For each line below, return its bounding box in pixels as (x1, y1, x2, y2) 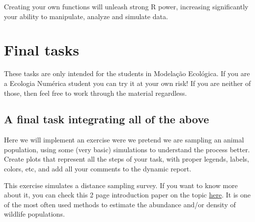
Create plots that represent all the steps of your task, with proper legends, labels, (4, 154, 249, 164)
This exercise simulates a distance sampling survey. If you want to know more (4, 180, 238, 190)
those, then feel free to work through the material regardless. (4, 87, 187, 98)
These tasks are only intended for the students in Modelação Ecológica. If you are (4, 68, 250, 79)
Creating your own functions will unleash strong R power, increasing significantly (4, 1, 249, 11)
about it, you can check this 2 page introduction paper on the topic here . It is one (4, 190, 251, 200)
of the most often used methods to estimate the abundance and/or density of (4, 199, 236, 209)
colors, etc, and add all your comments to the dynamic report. (4, 164, 192, 174)
